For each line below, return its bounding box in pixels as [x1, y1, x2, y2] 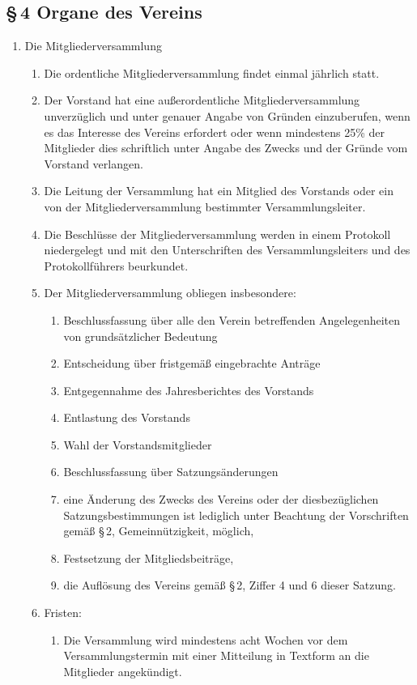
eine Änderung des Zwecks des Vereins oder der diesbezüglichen [63, 491, 379, 508]
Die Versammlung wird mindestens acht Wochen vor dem [63, 631, 348, 648]
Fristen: [44, 604, 82, 621]
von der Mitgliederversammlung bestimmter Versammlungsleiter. [44, 198, 366, 215]
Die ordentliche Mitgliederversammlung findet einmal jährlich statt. [44, 64, 380, 81]
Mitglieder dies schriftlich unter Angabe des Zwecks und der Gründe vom [44, 139, 408, 156]
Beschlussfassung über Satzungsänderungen [63, 463, 279, 480]
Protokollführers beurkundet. [44, 257, 189, 274]
